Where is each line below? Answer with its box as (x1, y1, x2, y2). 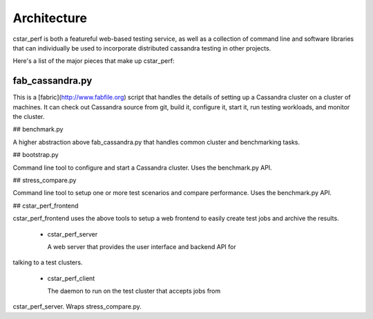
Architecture (12, 10, 88, 26)
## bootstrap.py (12, 151, 59, 159)
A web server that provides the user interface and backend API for (47, 242, 236, 250)
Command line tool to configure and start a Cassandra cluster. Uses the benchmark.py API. (12, 163, 272, 172)
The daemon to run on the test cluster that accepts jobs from (47, 287, 221, 295)
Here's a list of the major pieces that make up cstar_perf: (12, 57, 175, 65)
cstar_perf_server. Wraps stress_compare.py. (12, 302, 142, 311)
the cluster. (12, 113, 45, 121)
